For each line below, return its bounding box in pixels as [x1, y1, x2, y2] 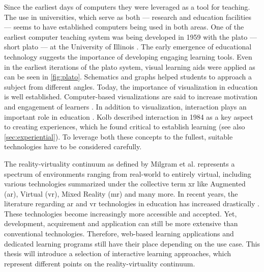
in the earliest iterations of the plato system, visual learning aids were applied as [4, 61, 255, 72]
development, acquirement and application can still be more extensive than [4, 218, 238, 229]
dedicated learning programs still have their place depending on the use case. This [4, 238, 260, 249]
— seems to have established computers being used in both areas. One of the [4, 21, 244, 32]
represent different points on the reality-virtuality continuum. [4, 258, 195, 268]
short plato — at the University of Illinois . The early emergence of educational [4, 41, 252, 52]
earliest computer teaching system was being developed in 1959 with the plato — [4, 31, 257, 42]
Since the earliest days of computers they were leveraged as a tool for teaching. [4, 2, 250, 12]
